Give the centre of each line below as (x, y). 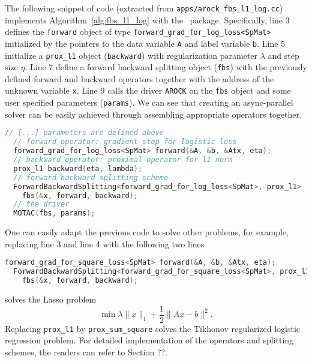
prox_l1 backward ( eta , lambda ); (78, 168)
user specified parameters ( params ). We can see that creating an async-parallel (149, 102)
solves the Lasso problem (51, 299)
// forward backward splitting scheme (91, 177)
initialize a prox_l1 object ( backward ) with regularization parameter (131, 55)
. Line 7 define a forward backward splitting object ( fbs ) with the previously (166, 67)
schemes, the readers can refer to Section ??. (86, 351)
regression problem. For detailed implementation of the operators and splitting (149, 340)
